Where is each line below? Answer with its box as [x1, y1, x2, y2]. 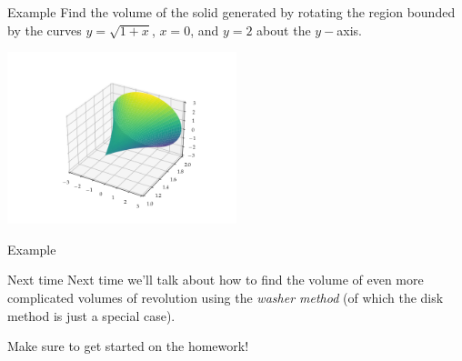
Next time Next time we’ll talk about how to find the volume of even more [7, 270, 424, 289]
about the [256, 20, 311, 39]
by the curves [7, 20, 82, 39]
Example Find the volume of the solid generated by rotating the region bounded [7, 3, 456, 21]
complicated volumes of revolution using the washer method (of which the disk [7, 287, 444, 306]
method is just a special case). [7, 306, 176, 325]
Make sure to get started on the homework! [7, 336, 249, 356]
